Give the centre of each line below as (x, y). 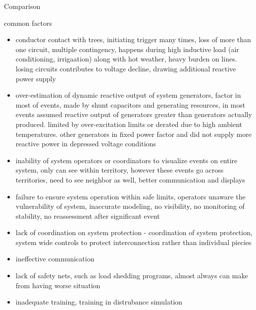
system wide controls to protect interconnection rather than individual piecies (133, 242)
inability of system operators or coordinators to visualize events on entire (127, 160)
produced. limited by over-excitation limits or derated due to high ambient (129, 124)
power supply (36, 78)
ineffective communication (55, 259)
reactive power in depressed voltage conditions (86, 144)
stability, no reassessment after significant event (88, 216)
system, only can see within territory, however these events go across (120, 170)
